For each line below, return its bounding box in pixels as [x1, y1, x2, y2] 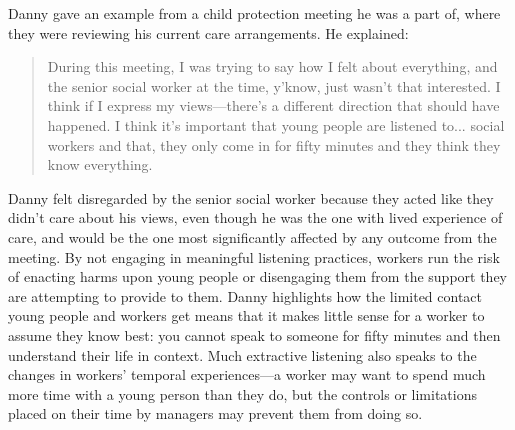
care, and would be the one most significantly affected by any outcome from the [8, 226, 497, 247]
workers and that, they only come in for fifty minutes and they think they [47, 134, 501, 155]
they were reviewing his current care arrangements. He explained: [8, 22, 409, 43]
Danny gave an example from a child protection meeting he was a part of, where [8, 3, 501, 23]
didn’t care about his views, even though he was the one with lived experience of [8, 207, 503, 228]
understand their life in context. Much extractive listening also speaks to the [8, 344, 477, 365]
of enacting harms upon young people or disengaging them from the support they [8, 266, 507, 287]
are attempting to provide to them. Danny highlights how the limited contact [8, 285, 483, 306]
